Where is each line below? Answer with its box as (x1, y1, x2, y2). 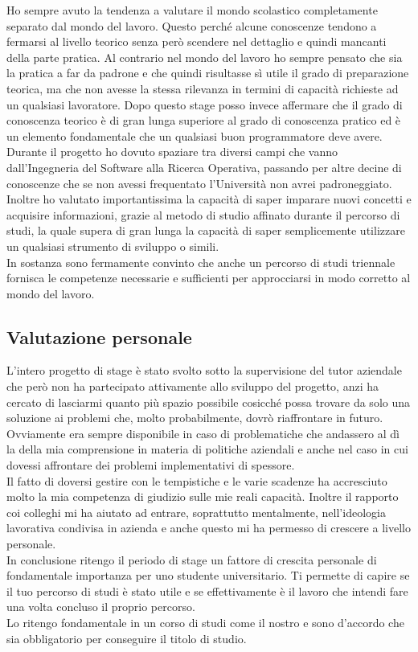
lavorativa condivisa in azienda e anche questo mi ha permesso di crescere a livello (6, 519, 411, 536)
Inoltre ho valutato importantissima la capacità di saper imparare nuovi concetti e (6, 191, 412, 207)
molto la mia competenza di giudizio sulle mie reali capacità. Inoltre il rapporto (6, 488, 399, 505)
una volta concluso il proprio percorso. (6, 598, 195, 615)
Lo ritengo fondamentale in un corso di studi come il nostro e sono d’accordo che (6, 613, 404, 630)
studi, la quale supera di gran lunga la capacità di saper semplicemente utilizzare (6, 222, 405, 239)
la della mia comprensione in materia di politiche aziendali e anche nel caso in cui (6, 441, 408, 457)
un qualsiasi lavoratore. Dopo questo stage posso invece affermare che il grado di (6, 96, 403, 113)
